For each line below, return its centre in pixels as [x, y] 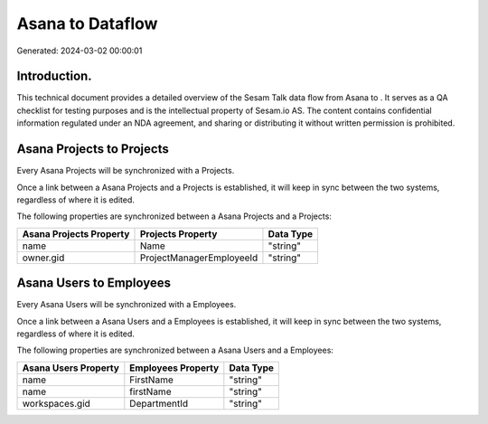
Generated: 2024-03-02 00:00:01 [80, 51]
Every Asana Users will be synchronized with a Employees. [127, 305]
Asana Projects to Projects [93, 149]
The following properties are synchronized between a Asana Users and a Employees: [175, 350]
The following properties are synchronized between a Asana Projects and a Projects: [174, 216]
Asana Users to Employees [94, 283]
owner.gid [43, 258]
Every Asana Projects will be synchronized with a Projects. [126, 171]
